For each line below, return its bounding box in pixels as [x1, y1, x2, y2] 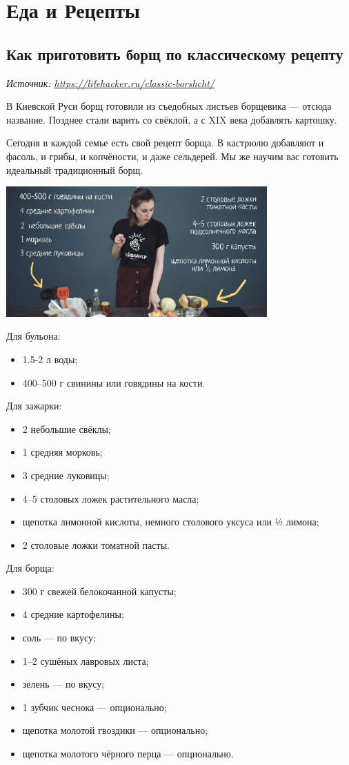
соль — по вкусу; [22, 630, 96, 645]
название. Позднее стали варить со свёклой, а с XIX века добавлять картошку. [6, 112, 337, 126]
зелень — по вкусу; [22, 677, 105, 691]
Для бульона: [6, 329, 61, 343]
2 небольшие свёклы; [22, 421, 111, 436]
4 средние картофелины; [22, 607, 124, 621]
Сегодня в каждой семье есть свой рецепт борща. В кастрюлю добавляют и [6, 135, 324, 150]
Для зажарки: [6, 398, 62, 413]
